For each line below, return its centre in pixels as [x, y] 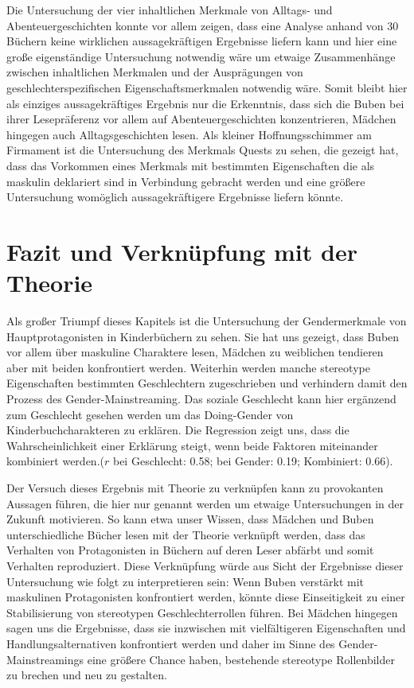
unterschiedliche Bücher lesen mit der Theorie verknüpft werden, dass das [186, 534]
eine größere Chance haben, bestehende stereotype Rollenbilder [241, 659]
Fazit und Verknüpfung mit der [182, 251]
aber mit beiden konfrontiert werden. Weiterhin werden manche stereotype [188, 367]
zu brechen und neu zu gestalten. [87, 675]
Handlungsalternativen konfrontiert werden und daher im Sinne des [171, 643]
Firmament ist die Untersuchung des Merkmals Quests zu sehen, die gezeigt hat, [203, 150]
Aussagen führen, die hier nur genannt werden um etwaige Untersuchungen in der [205, 503]
